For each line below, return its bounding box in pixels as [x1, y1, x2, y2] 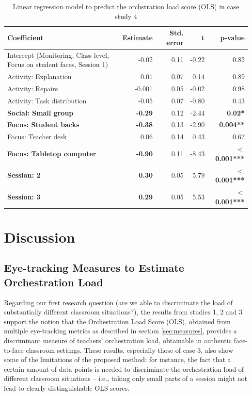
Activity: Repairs [7, 83, 58, 93]
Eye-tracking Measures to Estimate [4, 260, 184, 275]
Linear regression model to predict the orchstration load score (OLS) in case [13, 1, 239, 11]
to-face [4, 345, 24, 355]
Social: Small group [7, 107, 74, 117]
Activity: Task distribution [7, 95, 87, 105]
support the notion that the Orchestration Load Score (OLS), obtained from [4, 316, 231, 326]
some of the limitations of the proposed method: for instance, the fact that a [4, 354, 231, 364]
